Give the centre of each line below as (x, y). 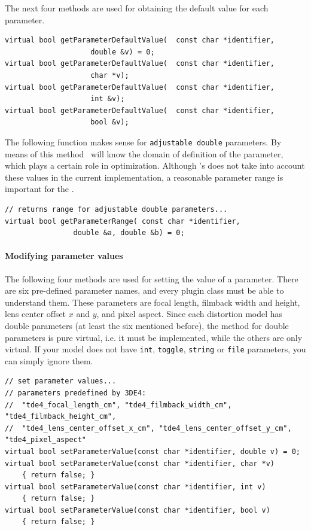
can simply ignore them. (49, 360)
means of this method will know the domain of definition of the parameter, (144, 153)
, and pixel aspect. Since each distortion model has (190, 314)
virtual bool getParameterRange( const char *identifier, (123, 221)
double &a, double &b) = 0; (129, 233)
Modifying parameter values (64, 256)
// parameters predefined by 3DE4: (76, 393)
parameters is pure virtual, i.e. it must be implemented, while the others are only (154, 337)
